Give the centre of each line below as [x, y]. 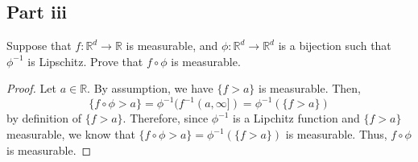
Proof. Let [31, 88]
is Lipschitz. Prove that [85, 61]
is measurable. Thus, [336, 134]
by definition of [44, 118]
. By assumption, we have [150, 88]
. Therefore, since [166, 118]
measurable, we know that [71, 134]
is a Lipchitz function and [296, 118]
